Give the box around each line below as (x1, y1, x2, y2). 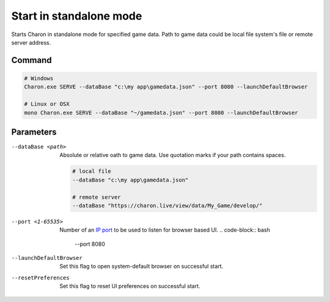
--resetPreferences (11, 274, 70, 281)
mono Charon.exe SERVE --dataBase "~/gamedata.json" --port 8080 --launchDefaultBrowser (24, 109, 299, 116)
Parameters (11, 127, 57, 137)
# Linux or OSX (24, 101, 70, 108)
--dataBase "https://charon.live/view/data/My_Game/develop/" (72, 202, 263, 209)
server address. (11, 39, 51, 46)
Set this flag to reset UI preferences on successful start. (59, 282, 201, 290)
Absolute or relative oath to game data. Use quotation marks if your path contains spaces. (59, 152, 286, 159)
